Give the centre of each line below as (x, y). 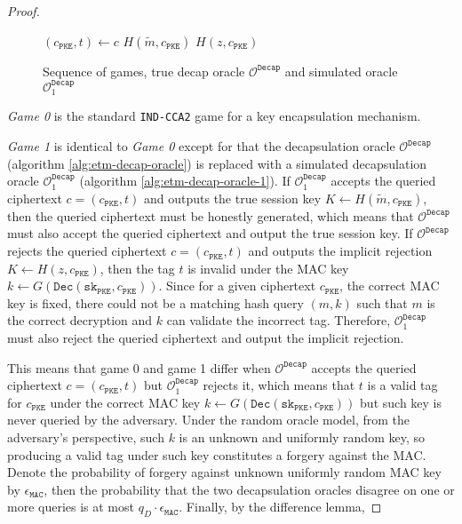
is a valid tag (402, 385)
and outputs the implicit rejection (340, 251)
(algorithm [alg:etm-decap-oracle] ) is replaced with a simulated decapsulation (217, 163)
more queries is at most (71, 507)
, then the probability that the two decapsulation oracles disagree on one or (249, 489)
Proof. (24, 11)
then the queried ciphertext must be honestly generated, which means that (211, 215)
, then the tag (137, 268)
